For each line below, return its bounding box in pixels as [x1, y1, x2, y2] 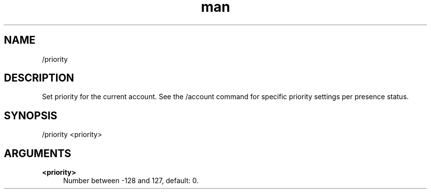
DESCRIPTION [4, 72, 74, 84]
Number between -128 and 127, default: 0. [63, 176, 199, 185]
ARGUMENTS [4, 147, 71, 160]
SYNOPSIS [4, 109, 58, 122]
